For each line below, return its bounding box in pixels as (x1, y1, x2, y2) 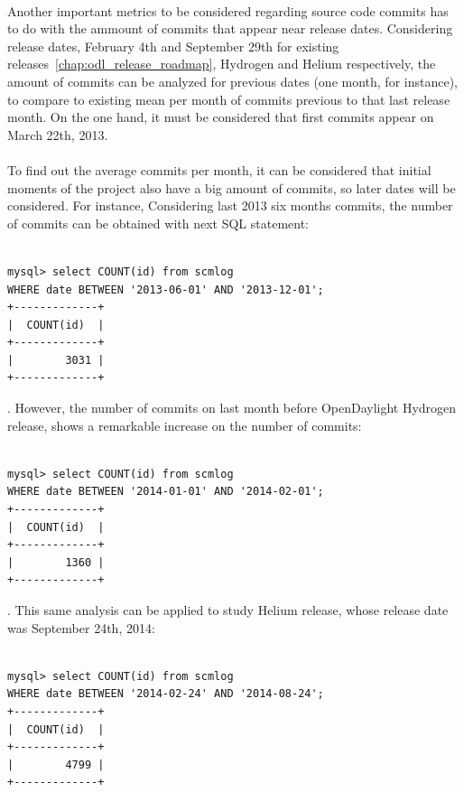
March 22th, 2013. (7, 125, 108, 144)
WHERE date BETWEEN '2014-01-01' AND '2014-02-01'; (7, 485, 324, 498)
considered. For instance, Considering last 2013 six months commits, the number (7, 196, 453, 215)
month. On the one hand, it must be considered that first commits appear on (7, 107, 434, 126)
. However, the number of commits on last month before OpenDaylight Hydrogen (7, 398, 457, 417)
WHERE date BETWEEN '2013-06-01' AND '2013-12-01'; (7, 283, 324, 296)
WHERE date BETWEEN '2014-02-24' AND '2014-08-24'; (7, 687, 324, 701)
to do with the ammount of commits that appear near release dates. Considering (7, 19, 453, 38)
